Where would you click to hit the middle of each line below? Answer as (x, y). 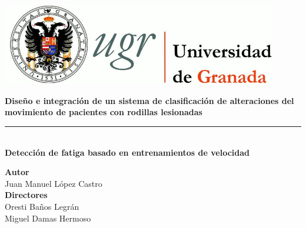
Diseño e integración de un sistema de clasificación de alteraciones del (149, 100)
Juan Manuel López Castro (54, 183)
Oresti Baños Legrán (42, 206)
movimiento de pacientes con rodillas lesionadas (104, 112)
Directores (26, 195)
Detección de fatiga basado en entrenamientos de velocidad (127, 152)
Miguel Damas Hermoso (48, 218)
